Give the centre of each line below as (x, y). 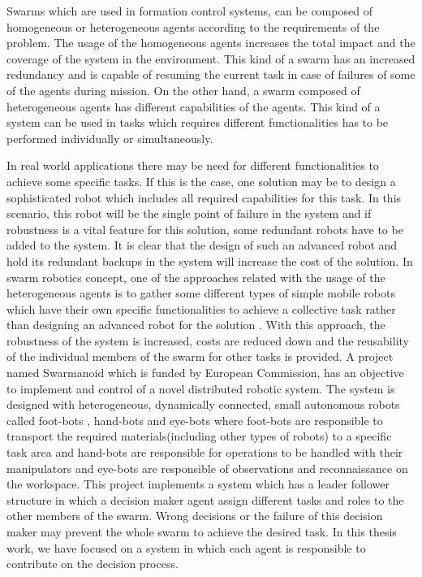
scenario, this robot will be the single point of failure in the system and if (189, 213)
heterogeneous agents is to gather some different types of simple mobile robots (201, 293)
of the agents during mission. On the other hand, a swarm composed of (183, 90)
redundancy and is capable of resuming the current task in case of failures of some (211, 74)
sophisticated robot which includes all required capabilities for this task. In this (204, 197)
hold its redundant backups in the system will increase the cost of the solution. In (210, 260)
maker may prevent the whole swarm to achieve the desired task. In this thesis (202, 531)
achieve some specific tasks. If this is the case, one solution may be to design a (201, 181)
